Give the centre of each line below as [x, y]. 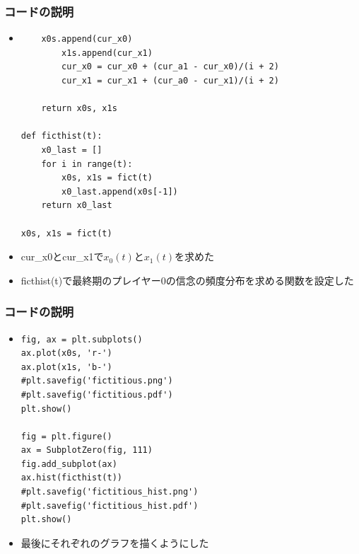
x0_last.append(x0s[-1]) [120, 191]
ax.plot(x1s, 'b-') [66, 367]
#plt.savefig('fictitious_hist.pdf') [110, 506]
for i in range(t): [87, 164]
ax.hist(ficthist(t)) [71, 478]
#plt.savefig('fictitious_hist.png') [110, 492]
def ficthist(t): [61, 136]
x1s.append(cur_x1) [107, 53]
